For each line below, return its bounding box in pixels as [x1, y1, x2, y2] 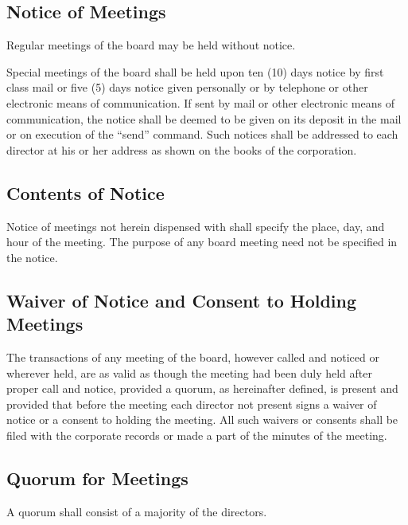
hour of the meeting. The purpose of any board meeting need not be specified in [6, 233, 398, 250]
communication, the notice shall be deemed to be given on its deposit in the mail [6, 110, 402, 127]
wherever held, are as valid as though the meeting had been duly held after [6, 364, 372, 381]
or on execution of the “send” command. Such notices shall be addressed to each [6, 126, 398, 143]
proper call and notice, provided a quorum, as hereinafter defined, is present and [6, 380, 398, 397]
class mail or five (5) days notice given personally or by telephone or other [6, 79, 368, 96]
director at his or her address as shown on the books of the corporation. [6, 141, 357, 158]
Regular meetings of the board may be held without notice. [6, 37, 296, 53]
